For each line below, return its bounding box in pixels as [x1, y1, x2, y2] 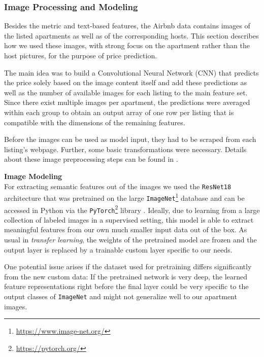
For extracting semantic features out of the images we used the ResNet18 [4, 181, 232, 191]
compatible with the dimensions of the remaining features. [4, 117, 185, 127]
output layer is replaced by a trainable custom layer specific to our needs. [4, 244, 233, 255]
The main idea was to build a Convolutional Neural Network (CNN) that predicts [4, 67, 259, 78]
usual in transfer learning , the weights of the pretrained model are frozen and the [4, 234, 257, 244]
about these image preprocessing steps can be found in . [4, 154, 178, 164]
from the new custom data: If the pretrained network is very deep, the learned [4, 271, 248, 281]
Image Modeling [4, 170, 62, 181]
